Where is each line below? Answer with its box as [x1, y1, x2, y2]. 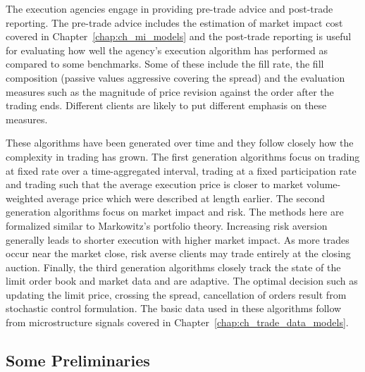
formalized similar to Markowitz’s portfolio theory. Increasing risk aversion [6, 218, 328, 232]
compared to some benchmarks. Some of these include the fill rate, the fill [6, 56, 324, 71]
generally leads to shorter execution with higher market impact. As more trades [6, 232, 349, 247]
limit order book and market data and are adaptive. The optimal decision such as [6, 273, 358, 288]
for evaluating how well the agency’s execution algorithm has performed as [6, 42, 328, 57]
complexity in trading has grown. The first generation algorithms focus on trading [6, 149, 360, 163]
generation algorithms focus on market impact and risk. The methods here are [6, 204, 344, 219]
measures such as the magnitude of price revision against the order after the [6, 84, 334, 99]
